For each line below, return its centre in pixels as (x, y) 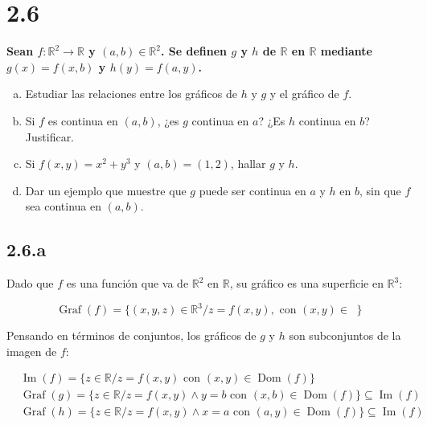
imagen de (32, 351)
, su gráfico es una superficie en (306, 283)
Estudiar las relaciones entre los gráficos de (131, 94)
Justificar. (50, 136)
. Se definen (194, 51)
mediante (346, 51)
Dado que (30, 283)
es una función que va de (127, 283)
